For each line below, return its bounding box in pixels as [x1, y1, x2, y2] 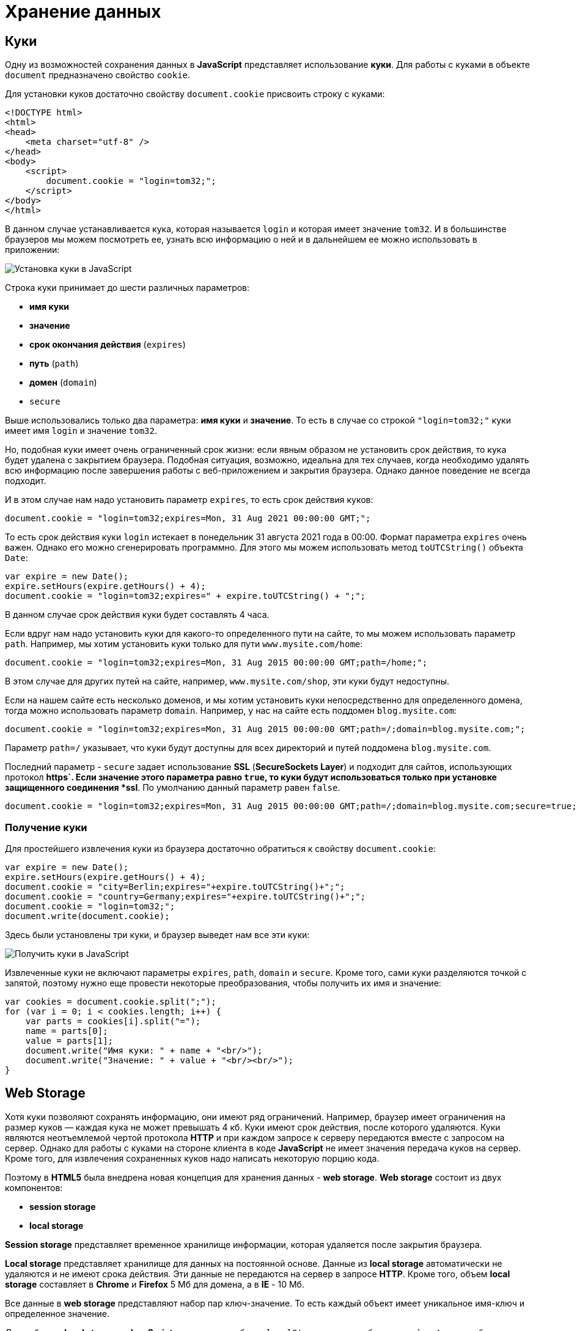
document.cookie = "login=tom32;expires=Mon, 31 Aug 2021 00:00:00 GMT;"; [5, 513, 371, 524]
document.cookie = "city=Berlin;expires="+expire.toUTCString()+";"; [5, 881, 345, 892]
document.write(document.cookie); [5, 911, 170, 921]
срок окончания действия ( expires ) [29, 339, 186, 350]
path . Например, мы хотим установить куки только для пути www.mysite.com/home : [5, 639, 363, 650]
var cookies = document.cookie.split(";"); [5, 996, 216, 1007]
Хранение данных [5, 1, 161, 22]
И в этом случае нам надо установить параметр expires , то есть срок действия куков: [5, 494, 373, 505]
